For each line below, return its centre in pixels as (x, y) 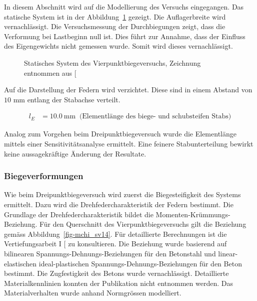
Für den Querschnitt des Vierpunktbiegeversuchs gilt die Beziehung (143, 224)
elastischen (20, 263)
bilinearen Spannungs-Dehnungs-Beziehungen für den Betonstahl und (110, 253)
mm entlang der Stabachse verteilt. (67, 99)
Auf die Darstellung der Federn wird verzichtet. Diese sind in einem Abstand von (128, 90)
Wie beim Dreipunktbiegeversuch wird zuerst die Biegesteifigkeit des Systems (122, 194)
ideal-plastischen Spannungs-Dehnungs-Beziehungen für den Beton (140, 263)
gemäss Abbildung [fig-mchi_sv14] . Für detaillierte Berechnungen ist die (115, 234)
